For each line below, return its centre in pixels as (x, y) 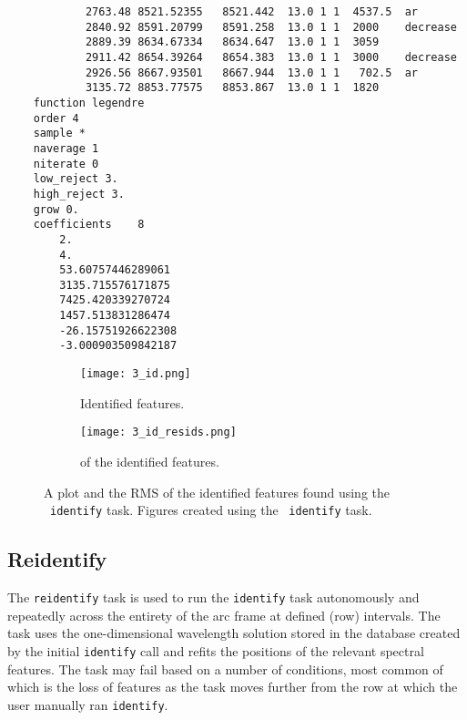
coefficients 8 (89, 225)
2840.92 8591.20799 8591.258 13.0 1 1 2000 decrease (271, 27)
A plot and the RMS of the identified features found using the (217, 492)
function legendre (89, 103)
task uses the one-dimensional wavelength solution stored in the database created (234, 633)
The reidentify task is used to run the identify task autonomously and (213, 597)
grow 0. (56, 209)
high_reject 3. (79, 194)
